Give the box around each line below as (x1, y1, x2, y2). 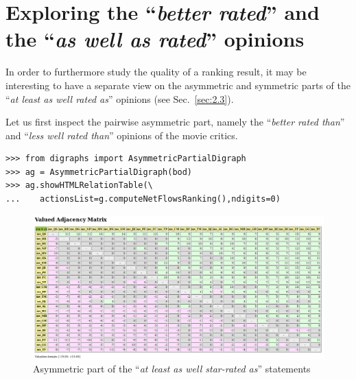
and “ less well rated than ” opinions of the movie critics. (5, 128, 238, 142)
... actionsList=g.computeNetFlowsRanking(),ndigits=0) (5, 194, 281, 204)
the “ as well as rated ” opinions (5, 25, 305, 54)
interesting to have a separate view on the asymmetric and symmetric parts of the (5, 78, 351, 92)
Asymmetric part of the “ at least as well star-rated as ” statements (33, 361, 311, 376)
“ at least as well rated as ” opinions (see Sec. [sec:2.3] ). (5, 91, 234, 106)
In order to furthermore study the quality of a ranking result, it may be (5, 64, 307, 79)
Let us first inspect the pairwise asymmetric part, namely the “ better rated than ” (5, 115, 345, 129)
